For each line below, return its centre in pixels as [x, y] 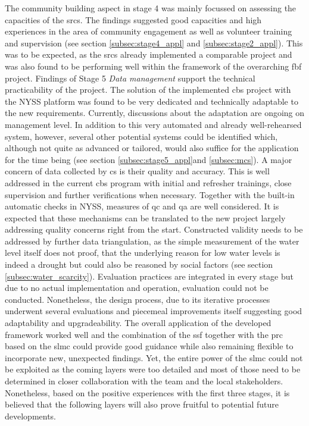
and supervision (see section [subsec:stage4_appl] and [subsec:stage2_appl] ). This [154, 43]
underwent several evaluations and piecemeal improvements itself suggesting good [154, 311]
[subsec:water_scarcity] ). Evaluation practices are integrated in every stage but [149, 276]
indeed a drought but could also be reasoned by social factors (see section [139, 264]
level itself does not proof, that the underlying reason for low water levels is [143, 253]
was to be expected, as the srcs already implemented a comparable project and [149, 54]
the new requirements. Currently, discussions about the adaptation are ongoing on [155, 113]
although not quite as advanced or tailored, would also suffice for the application [152, 148]
